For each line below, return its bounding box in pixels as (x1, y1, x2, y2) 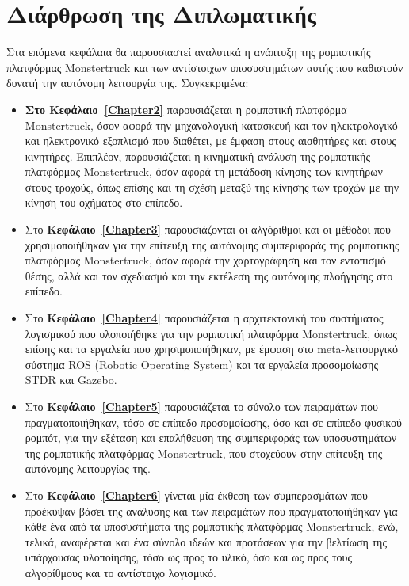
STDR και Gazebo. (25, 371, 117, 388)
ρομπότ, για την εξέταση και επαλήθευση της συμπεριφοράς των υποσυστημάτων (25, 429, 397, 446)
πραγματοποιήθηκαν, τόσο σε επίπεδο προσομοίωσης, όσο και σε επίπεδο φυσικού (25, 413, 402, 430)
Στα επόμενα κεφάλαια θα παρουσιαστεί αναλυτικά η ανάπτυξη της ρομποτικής (6, 44, 371, 60)
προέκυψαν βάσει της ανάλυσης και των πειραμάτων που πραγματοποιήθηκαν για (25, 502, 398, 519)
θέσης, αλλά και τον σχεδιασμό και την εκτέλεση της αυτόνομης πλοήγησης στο (25, 267, 393, 283)
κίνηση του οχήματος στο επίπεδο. (25, 194, 183, 211)
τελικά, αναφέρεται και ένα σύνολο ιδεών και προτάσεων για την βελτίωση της (25, 533, 387, 550)
